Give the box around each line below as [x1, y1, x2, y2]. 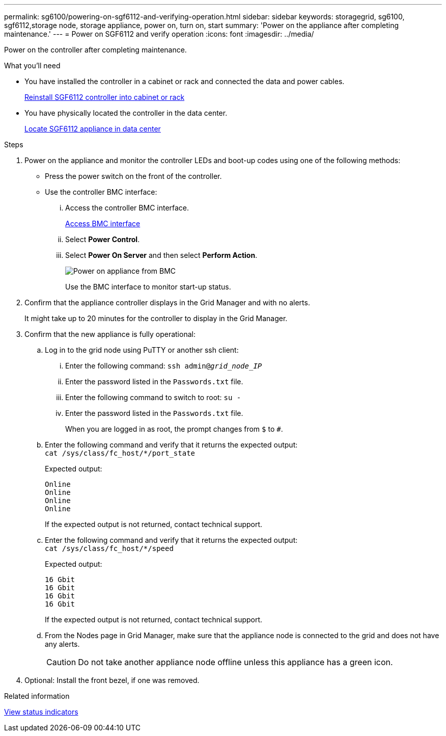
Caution [46, 657, 76, 667]
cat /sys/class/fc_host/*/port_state [45, 449, 196, 457]
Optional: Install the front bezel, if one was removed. [24, 676, 200, 685]
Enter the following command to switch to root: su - [65, 393, 241, 402]
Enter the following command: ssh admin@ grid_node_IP [65, 361, 262, 370]
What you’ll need [4, 61, 61, 70]
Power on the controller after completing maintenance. [4, 45, 187, 54]
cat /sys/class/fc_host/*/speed [45, 544, 174, 553]
